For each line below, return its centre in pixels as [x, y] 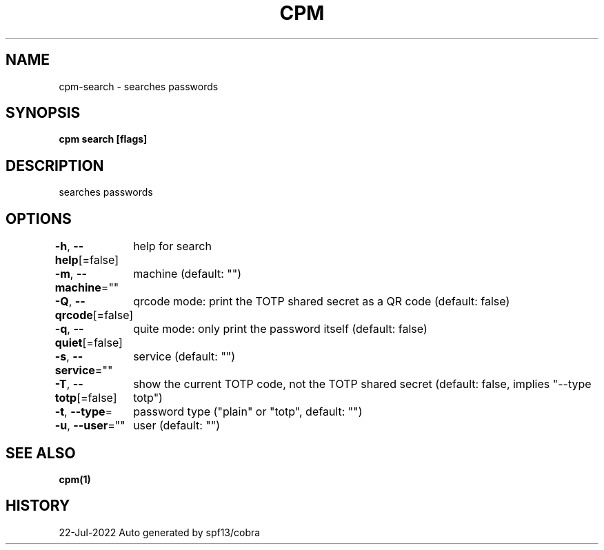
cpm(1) [75, 479]
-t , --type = [84, 412]
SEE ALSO [41, 453]
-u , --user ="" [90, 426]
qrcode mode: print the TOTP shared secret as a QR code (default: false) [322, 302]
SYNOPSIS [43, 113]
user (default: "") [177, 426]
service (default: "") [184, 357]
